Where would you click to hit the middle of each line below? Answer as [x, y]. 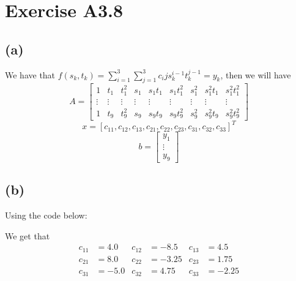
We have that [30, 74]
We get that [28, 235]
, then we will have [256, 74]
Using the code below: [46, 215]
